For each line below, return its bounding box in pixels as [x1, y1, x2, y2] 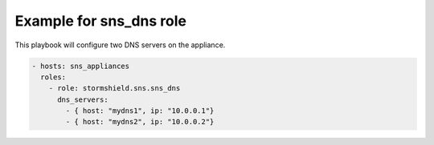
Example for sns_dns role [14, 12, 186, 30]
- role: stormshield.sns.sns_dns [48, 84, 181, 93]
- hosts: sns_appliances [31, 61, 130, 70]
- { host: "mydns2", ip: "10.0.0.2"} [65, 117, 215, 127]
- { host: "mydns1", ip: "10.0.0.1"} [65, 107, 215, 115]
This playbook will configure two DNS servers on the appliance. [14, 40, 226, 50]
